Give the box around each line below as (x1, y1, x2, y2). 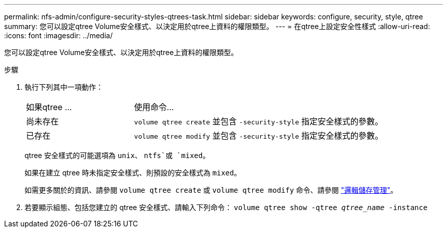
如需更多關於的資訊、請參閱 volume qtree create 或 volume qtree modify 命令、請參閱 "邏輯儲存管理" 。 (24, 186, 398, 194)
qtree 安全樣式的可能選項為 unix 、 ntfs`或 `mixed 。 (24, 151, 210, 160)
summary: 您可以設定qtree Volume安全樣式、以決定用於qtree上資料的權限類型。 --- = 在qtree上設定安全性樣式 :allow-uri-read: (4, 22, 430, 31)
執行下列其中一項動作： (24, 83, 103, 91)
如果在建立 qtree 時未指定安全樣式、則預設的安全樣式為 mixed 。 (24, 168, 241, 177)
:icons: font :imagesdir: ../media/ (4, 31, 113, 40)
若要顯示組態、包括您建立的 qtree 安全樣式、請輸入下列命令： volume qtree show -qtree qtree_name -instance (24, 203, 428, 212)
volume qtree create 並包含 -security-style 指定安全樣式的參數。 (134, 116, 383, 126)
